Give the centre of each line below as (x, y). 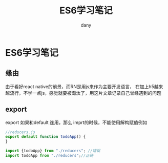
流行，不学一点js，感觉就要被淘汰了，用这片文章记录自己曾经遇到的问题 (85, 93)
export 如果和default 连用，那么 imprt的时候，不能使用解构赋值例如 (76, 122)
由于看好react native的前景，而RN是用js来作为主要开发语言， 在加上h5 (80, 86)
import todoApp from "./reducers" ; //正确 (49, 156)
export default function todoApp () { (46, 137)
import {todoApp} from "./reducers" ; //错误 (53, 151)
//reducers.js (20, 132)
